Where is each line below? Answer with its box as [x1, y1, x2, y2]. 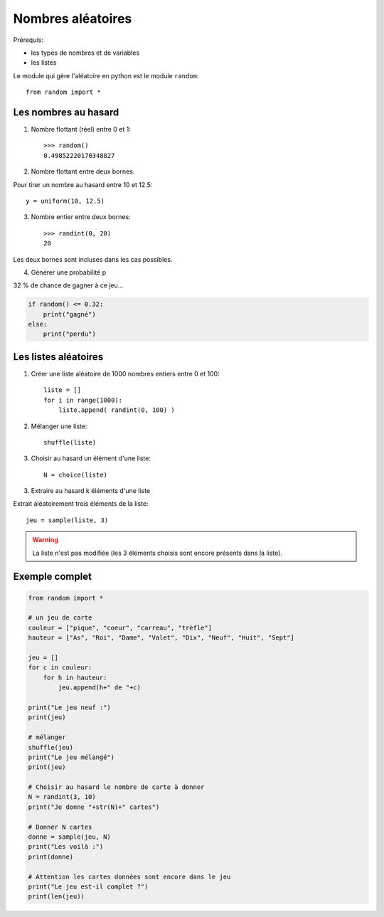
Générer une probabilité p [31, 267, 107, 277]
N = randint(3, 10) [28, 793, 96, 801]
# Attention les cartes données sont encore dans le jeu [28, 872, 231, 881]
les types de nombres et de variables [31, 48, 140, 57]
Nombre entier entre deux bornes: [31, 213, 131, 221]
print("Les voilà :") [28, 843, 104, 851]
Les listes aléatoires [13, 351, 104, 363]
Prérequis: [13, 36, 44, 44]
